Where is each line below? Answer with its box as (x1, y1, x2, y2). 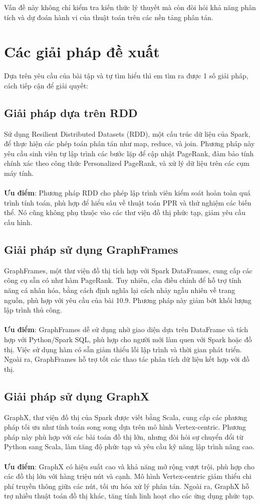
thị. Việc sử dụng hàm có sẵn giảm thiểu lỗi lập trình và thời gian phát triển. (4, 344, 242, 354)
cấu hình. (4, 217, 33, 228)
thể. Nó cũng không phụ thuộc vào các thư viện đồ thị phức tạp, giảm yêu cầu (4, 207, 245, 218)
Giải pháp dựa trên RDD (4, 105, 138, 120)
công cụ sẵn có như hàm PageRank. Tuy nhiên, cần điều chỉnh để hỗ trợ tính (4, 275, 241, 285)
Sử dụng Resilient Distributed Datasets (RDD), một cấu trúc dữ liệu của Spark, (4, 128, 250, 139)
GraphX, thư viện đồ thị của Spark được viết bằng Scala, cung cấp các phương (4, 412, 247, 422)
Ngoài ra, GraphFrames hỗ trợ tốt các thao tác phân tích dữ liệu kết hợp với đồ (4, 354, 249, 364)
